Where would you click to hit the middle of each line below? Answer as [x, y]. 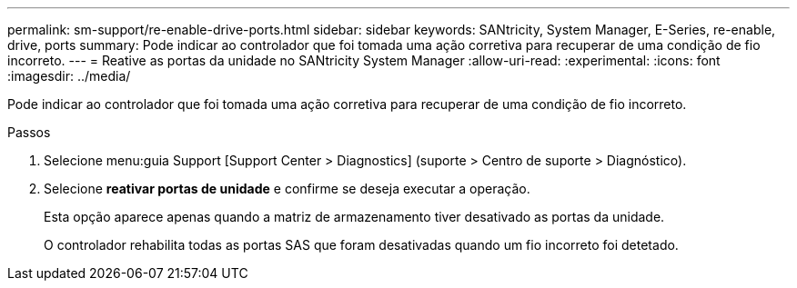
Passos [29, 132]
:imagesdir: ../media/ [69, 76]
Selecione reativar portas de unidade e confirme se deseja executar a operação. [287, 189]
